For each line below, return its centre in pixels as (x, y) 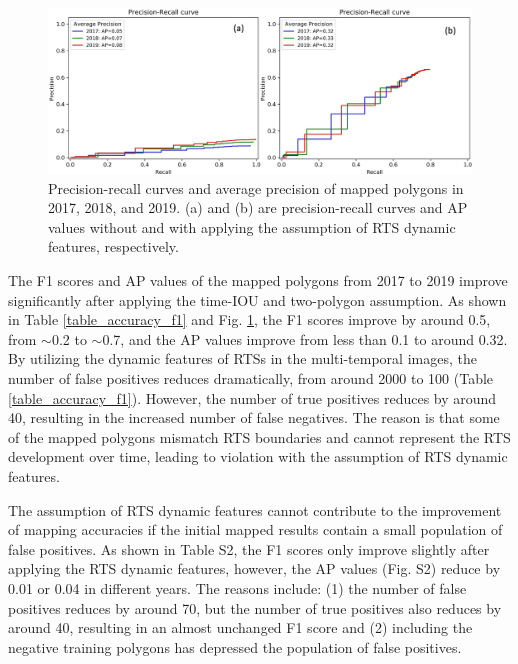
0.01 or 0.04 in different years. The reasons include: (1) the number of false (237, 587)
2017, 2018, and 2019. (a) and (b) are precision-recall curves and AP (258, 207)
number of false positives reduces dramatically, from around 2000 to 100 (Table (251, 377)
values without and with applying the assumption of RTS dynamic (252, 226)
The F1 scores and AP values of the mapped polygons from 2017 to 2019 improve (258, 280)
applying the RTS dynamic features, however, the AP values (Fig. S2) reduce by (254, 568)
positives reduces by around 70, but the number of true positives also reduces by (255, 607)
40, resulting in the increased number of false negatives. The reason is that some (254, 417)
